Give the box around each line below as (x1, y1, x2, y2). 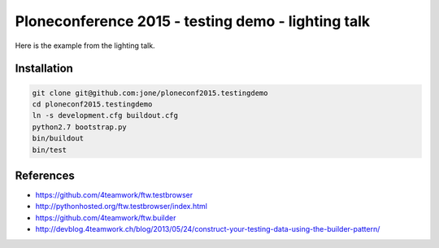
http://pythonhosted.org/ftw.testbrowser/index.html (35, 202, 207, 211)
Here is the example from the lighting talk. (15, 41, 155, 50)
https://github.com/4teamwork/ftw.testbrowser (35, 190, 193, 199)
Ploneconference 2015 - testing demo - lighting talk (15, 12, 371, 30)
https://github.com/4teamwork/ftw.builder (35, 212, 176, 223)
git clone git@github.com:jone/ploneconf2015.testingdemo (32, 88, 268, 98)
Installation (15, 62, 73, 76)
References (15, 168, 75, 182)
